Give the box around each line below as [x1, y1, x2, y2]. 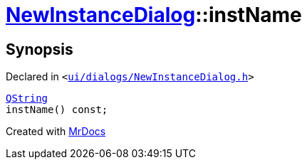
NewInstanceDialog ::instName [6, 3, 302, 27]
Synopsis [6, 40, 73, 58]
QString [6, 92, 48, 105]
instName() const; [6, 104, 108, 116]
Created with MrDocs [6, 125, 106, 138]
